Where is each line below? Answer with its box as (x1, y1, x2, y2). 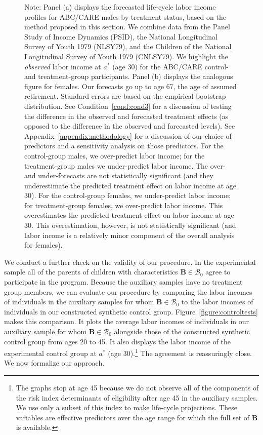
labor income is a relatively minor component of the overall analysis (24, 229, 235, 240)
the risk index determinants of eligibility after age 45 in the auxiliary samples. (16, 392, 258, 403)
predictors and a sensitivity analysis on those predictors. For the (24, 140, 224, 151)
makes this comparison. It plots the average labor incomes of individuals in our (4, 316, 249, 327)
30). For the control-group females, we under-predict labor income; (24, 190, 231, 201)
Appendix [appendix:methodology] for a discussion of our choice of (24, 130, 232, 141)
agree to (205, 266, 231, 277)
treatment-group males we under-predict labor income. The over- (24, 160, 226, 171)
